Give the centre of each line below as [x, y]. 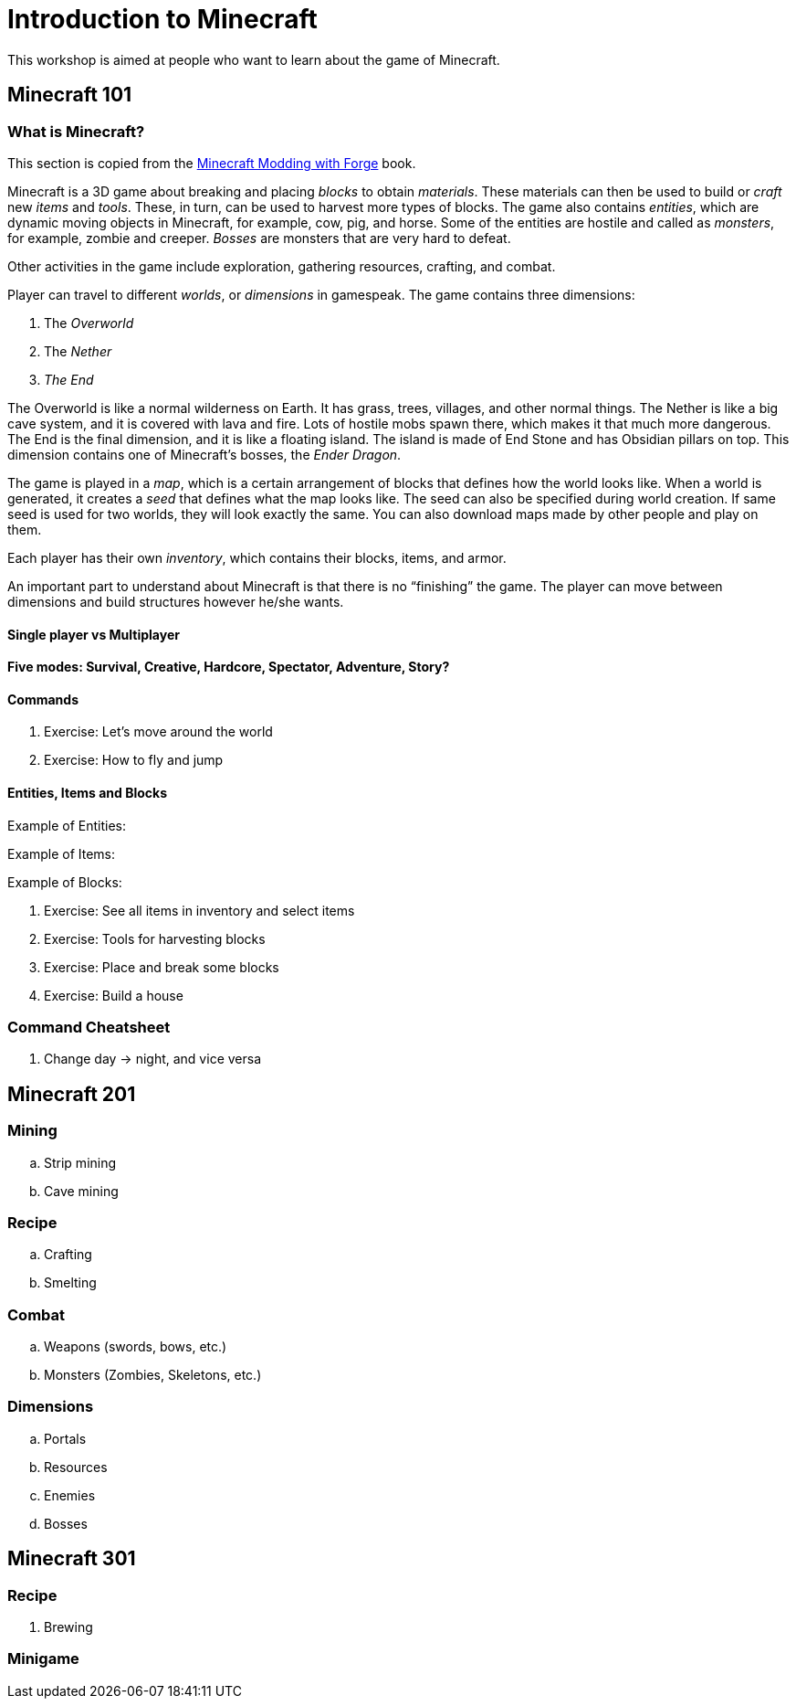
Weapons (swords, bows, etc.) [136, 1347]
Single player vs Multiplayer [94, 634]
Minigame [43, 1659]
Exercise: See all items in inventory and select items [199, 910]
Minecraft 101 [70, 95]
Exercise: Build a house [114, 995]
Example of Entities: [67, 825]
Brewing [68, 1627]
